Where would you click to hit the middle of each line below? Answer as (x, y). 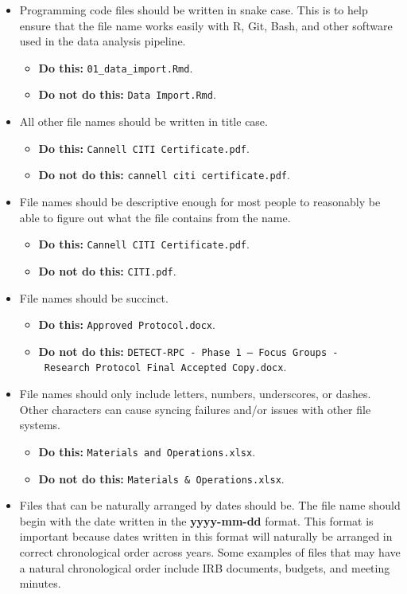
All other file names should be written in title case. (143, 121)
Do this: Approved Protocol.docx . (127, 324)
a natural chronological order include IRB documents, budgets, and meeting (205, 567)
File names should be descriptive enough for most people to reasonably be (200, 201)
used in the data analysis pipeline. (103, 41)
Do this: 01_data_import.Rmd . (116, 67)
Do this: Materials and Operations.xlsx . (147, 451)
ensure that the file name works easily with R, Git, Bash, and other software (206, 25)
